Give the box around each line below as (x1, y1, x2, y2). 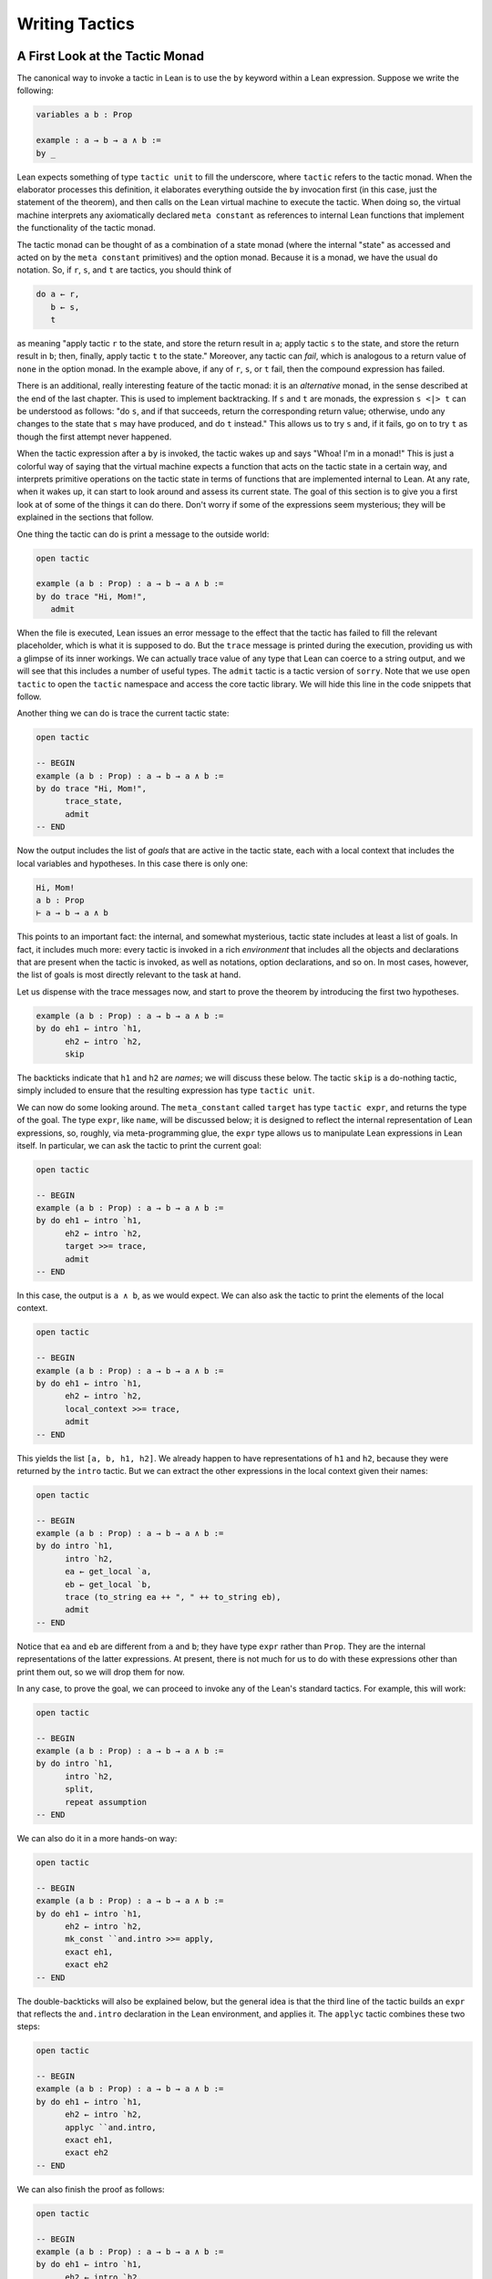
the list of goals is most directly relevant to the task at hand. (16, 969, 241, 980)
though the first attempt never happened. (16, 431, 172, 442)
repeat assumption (65, 1797, 148, 1807)
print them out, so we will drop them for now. (16, 1666, 186, 1677)
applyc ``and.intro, (65, 2122, 157, 2132)
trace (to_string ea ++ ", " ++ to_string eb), (65, 1592, 282, 1602)
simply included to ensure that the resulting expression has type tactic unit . (16, 1085, 315, 1096)
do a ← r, (36, 289, 80, 300)
